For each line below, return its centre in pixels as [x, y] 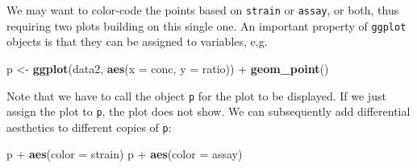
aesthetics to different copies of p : [89, 127]
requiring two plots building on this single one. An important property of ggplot [206, 25]
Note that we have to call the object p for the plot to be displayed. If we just [196, 95]
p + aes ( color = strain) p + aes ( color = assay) [125, 154]
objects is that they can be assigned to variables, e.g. [137, 41]
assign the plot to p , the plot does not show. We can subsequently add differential [208, 111]
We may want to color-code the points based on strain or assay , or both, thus [203, 10]
